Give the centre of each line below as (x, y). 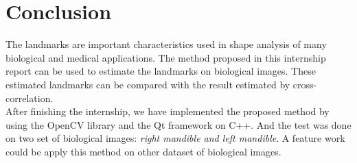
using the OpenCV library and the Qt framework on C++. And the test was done (178, 124)
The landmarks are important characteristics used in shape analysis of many (166, 44)
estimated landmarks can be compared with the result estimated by (148, 84)
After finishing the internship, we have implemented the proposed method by (168, 111)
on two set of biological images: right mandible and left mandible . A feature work (175, 138)
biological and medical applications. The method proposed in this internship (166, 57)
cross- (305, 84)
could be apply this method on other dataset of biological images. (143, 151)
